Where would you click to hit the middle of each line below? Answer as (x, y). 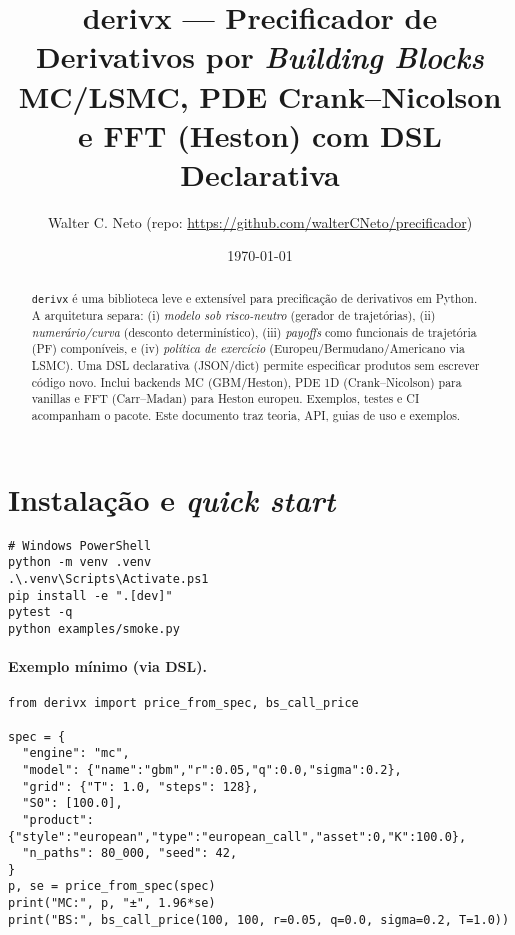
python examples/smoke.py (94, 628)
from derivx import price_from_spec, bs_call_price (183, 703)
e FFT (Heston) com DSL (259, 134)
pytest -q (40, 612)
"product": (58, 819)
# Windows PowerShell (80, 545)
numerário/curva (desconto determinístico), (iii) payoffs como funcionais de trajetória (254, 331)
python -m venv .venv (80, 562)
